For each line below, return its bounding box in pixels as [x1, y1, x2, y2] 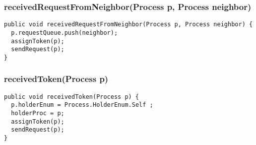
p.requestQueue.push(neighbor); [11, 29, 118, 36]
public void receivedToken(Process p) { [4, 93, 139, 100]
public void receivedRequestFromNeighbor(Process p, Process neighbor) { [4, 21, 253, 28]
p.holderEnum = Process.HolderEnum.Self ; [11, 101, 153, 109]
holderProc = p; [11, 110, 64, 117]
